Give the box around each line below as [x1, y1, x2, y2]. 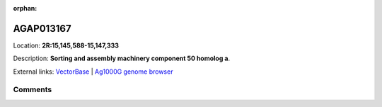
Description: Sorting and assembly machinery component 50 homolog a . [13, 54, 231, 63]
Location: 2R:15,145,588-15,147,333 [13, 41, 120, 50]
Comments [13, 85, 52, 95]
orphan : [13, 4, 37, 12]
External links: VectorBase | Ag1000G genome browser [13, 67, 173, 76]
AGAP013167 [13, 22, 71, 35]
